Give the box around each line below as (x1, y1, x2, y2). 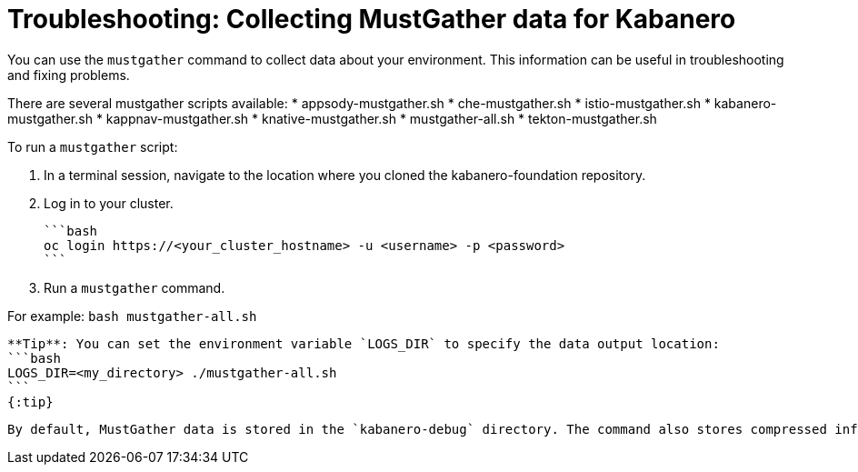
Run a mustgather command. (44, 279, 225, 296)
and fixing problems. (7, 66, 130, 83)
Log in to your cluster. (44, 195, 174, 211)
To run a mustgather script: (7, 138, 178, 155)
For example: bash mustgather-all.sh (7, 307, 257, 324)
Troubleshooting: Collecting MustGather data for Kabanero (7, 4, 736, 35)
